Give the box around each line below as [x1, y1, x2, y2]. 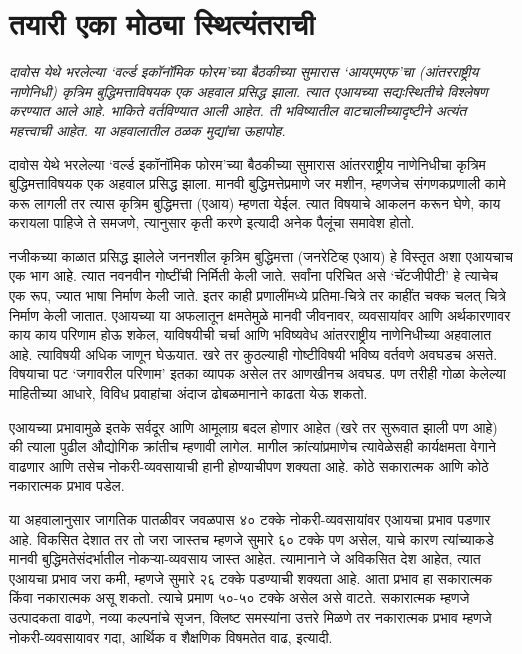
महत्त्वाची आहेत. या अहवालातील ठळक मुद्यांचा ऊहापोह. [9, 119, 286, 140]
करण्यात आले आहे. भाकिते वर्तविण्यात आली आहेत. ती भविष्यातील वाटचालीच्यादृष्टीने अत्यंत [9, 100, 467, 121]
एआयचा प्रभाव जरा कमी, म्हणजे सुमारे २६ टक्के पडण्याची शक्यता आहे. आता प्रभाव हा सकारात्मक [9, 567, 493, 588]
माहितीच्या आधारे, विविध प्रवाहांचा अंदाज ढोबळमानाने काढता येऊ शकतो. [9, 383, 368, 404]
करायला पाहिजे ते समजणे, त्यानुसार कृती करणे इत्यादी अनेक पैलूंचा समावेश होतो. [9, 212, 415, 233]
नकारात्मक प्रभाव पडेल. [9, 475, 125, 496]
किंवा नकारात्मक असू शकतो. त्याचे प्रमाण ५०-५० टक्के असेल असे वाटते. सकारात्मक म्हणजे [9, 587, 470, 608]
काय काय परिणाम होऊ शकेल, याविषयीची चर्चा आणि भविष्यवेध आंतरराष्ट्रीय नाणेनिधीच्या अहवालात [9, 324, 492, 345]
